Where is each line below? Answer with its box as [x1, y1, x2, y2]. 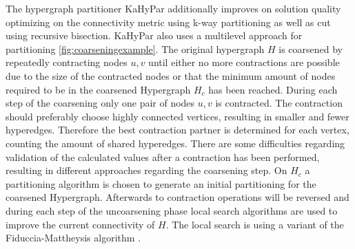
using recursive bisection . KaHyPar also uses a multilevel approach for [6, 28, 303, 43]
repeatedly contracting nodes [6, 55, 128, 69]
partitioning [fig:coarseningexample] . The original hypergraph [6, 41, 265, 56]
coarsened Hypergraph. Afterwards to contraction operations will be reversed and [6, 190, 349, 204]
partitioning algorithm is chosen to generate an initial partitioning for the [6, 176, 316, 191]
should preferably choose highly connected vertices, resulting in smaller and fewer [6, 109, 349, 123]
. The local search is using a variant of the [165, 217, 344, 231]
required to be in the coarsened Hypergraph [6, 82, 191, 96]
